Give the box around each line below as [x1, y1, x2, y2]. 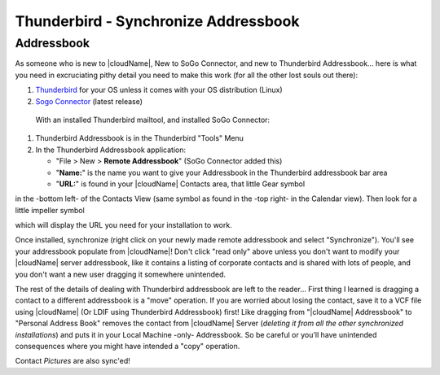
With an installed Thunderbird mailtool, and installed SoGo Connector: [35, 115, 271, 124]
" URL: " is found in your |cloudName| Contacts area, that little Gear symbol [55, 179, 306, 189]
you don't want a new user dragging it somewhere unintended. [15, 269, 227, 279]
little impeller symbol [15, 205, 85, 215]
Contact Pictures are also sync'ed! [15, 356, 130, 366]
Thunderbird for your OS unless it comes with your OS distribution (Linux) [35, 85, 283, 95]
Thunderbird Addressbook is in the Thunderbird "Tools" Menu [35, 133, 244, 143]
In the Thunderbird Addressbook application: [35, 145, 187, 155]
